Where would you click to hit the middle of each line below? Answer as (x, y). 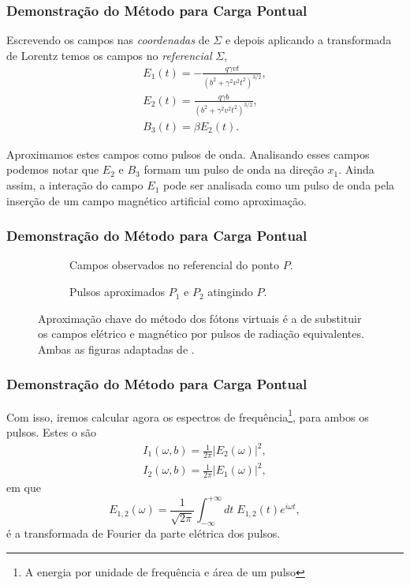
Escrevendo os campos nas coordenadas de (108, 40)
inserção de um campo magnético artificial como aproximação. (157, 200)
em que (24, 487)
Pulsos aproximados (117, 292)
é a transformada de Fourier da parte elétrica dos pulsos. (143, 533)
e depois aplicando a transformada (308, 40)
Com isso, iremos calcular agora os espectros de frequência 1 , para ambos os (188, 415)
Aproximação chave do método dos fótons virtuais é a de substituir (200, 318)
